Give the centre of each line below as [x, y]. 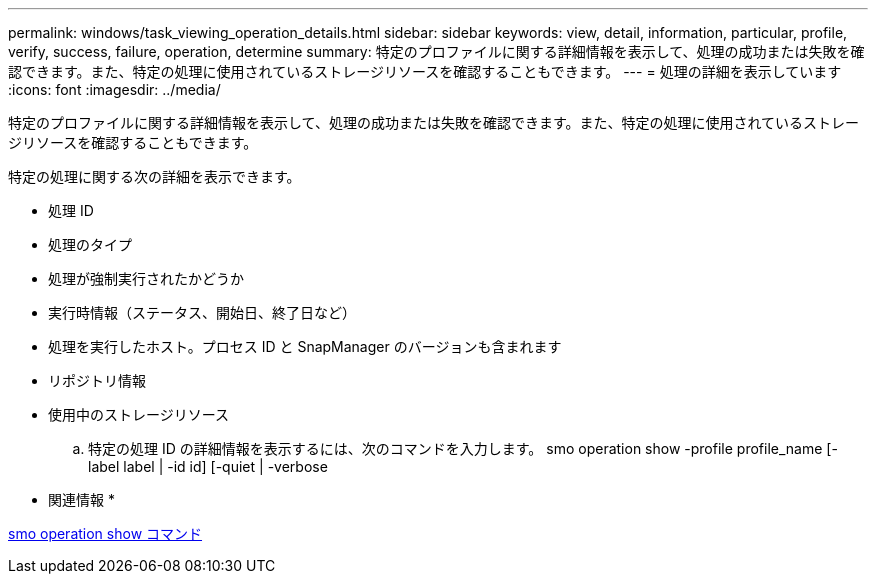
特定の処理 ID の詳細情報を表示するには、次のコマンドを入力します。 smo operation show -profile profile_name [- [463, 448]
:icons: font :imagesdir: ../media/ [114, 89]
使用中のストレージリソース [139, 414]
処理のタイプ [90, 244]
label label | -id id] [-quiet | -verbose [208, 466]
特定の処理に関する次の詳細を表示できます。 [154, 176]
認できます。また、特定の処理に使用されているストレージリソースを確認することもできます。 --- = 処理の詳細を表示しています [425, 71]
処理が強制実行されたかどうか [146, 278]
